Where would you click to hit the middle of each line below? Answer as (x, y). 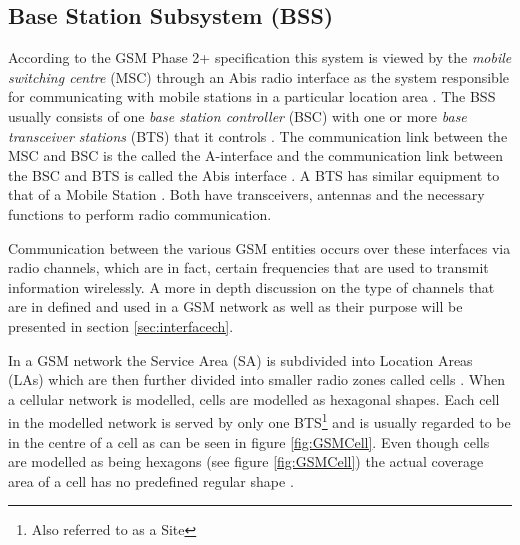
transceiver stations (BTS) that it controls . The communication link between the (258, 135)
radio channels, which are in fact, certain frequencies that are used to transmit (248, 267)
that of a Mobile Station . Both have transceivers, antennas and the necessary (246, 194)
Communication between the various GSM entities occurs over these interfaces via (259, 247)
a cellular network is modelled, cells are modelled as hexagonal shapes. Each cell (254, 398)
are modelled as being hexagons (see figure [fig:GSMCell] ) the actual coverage (246, 461)
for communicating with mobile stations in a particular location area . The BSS (252, 96)
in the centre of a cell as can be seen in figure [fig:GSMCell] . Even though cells (249, 441)
